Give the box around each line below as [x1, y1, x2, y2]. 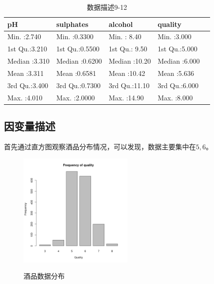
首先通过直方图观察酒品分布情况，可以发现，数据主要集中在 [4, 141, 196, 151]
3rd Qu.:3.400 [7, 80, 48, 90]
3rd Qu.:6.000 [157, 80, 199, 90]
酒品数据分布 [24, 271, 65, 281]
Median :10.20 [108, 56, 151, 66]
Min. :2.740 [7, 31, 41, 42]
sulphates [56, 19, 89, 29]
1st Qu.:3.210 [7, 44, 47, 54]
